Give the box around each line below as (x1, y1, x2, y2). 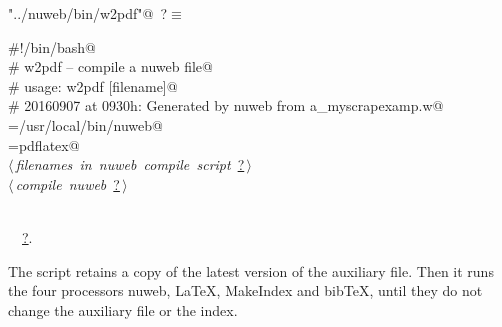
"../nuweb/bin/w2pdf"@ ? (8, 3, 168, 23)
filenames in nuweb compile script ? (15, 154, 245, 175)
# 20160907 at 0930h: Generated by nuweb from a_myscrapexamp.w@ (8, 95, 444, 116)
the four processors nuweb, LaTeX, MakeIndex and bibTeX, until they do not (8, 280, 483, 301)
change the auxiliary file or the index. (8, 299, 238, 320)
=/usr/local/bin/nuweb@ (8, 114, 163, 135)
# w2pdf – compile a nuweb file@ (8, 56, 213, 77)
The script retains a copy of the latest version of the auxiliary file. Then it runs (8, 260, 494, 281)
